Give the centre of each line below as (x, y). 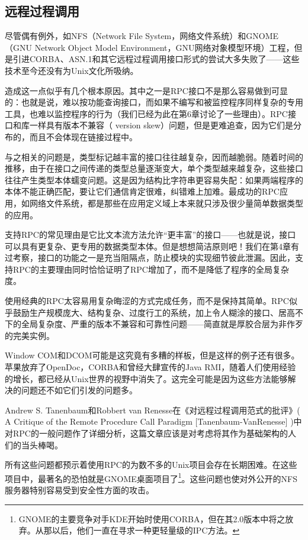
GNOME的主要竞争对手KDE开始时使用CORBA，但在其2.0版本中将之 (152, 518)
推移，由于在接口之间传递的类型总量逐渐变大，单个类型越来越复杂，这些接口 (154, 168)
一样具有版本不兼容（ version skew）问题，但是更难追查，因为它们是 (161, 125)
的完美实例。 (30, 335)
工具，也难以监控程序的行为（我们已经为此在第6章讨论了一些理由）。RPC (146, 113)
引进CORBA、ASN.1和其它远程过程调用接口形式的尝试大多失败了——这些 (156, 59)
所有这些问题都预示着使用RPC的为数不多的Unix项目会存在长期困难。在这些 (151, 465)
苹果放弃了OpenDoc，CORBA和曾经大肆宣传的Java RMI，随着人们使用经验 (150, 367)
